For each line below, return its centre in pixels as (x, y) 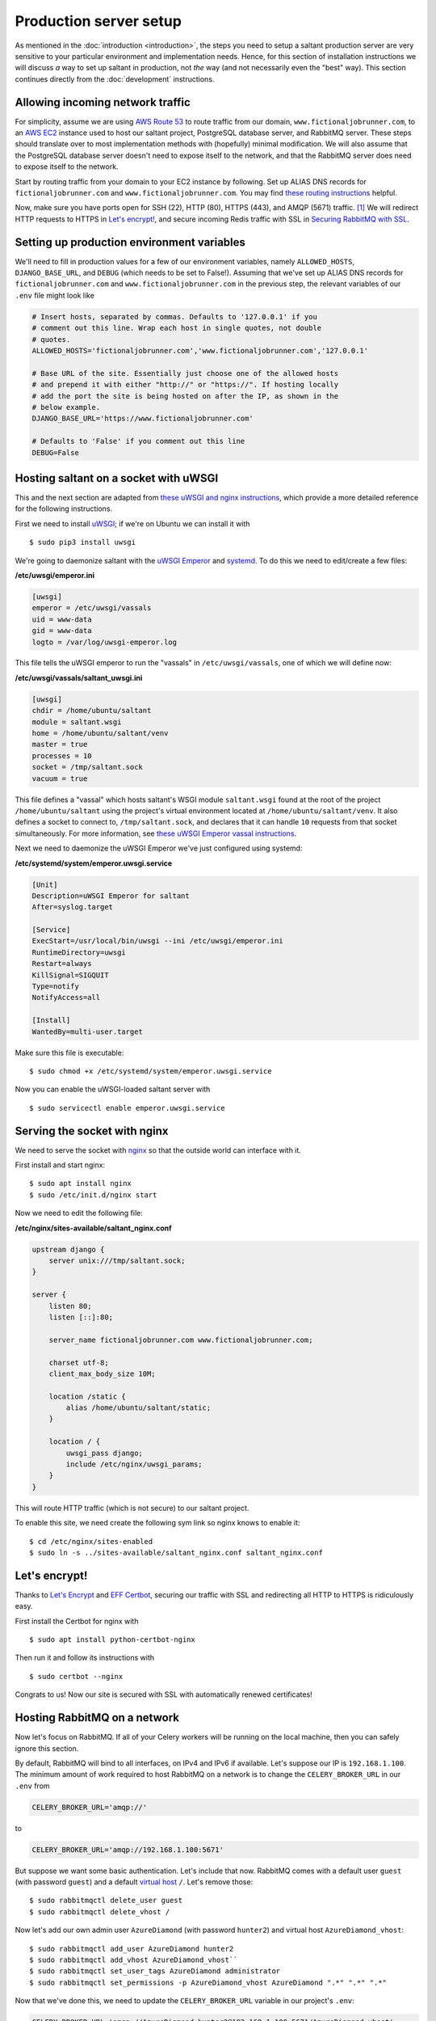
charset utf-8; (79, 1363)
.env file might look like (55, 295)
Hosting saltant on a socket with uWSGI (117, 478)
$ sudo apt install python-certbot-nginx (112, 1640)
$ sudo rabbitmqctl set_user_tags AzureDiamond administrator (155, 1971)
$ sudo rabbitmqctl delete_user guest (106, 1901)
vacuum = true (60, 778)
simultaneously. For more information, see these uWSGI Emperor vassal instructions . (156, 833)
